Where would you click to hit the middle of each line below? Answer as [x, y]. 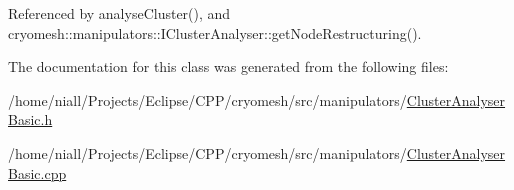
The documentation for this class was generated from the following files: [228, 66]
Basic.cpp [37, 172]
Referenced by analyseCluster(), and [119, 13]
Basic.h [30, 119]
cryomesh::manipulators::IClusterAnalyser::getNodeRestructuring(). [215, 32]
